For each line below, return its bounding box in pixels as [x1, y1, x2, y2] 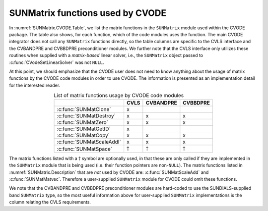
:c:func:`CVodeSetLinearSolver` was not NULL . [9, 59, 104, 65]
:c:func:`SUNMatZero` [57, 119, 109, 126]
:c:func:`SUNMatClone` [57, 106, 111, 113]
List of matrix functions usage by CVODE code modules [54, 92, 184, 99]
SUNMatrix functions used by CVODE [9, 7, 166, 18]
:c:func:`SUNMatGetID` [57, 125, 111, 132]
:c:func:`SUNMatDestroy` [57, 112, 116, 119]
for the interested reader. [9, 82, 61, 88]
